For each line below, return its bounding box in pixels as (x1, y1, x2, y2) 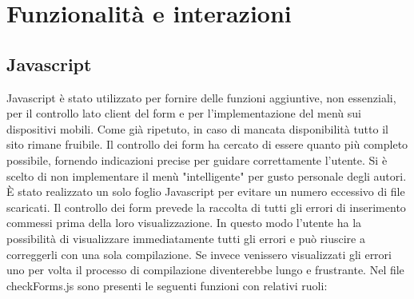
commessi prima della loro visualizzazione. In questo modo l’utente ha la (6, 214, 362, 231)
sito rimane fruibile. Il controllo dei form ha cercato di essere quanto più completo (6, 136, 408, 153)
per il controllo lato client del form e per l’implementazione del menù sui (6, 105, 361, 122)
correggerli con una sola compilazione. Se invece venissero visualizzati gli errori (6, 245, 392, 262)
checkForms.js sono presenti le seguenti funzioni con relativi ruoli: (6, 277, 328, 293)
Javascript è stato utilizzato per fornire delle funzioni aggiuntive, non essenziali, (6, 89, 396, 106)
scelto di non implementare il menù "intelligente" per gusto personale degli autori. (6, 167, 407, 184)
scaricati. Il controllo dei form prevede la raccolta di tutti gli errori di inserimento (6, 198, 406, 215)
